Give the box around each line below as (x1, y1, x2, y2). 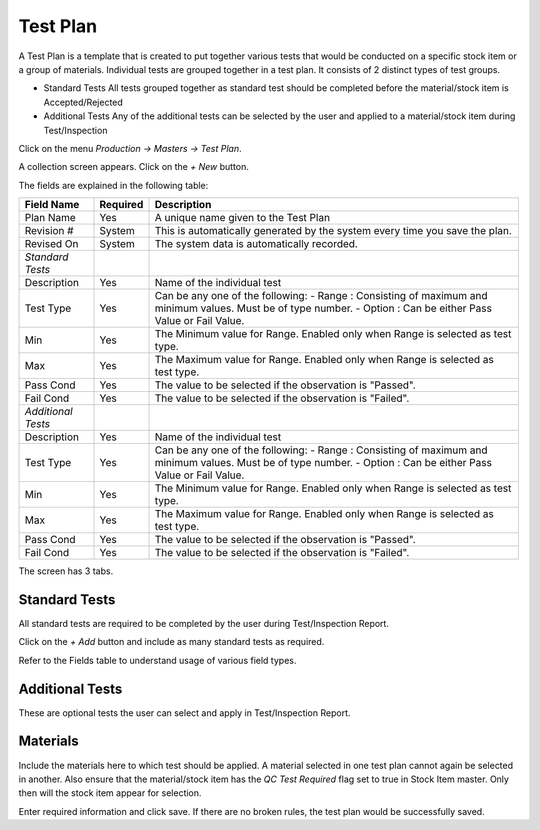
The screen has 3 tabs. (18, 565, 114, 577)
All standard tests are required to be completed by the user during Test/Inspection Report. (18, 617, 390, 629)
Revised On (24, 237, 79, 251)
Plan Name (24, 211, 77, 225)
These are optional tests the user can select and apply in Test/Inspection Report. (18, 706, 351, 719)
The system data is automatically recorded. (154, 237, 359, 251)
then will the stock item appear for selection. (18, 787, 202, 799)
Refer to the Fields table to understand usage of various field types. (18, 654, 297, 666)
